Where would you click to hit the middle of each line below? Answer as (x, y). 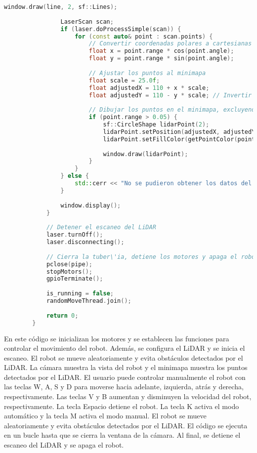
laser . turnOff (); (75, 235)
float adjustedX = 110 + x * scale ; (149, 88)
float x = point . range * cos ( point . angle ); (161, 51)
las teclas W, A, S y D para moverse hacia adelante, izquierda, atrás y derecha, (124, 387)
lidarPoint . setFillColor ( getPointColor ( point (179, 139)
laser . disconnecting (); (85, 242)
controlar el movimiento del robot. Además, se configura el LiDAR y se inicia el (125, 348)
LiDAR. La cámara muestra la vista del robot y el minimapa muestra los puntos (126, 367)
